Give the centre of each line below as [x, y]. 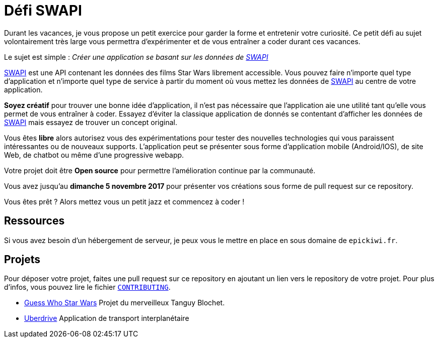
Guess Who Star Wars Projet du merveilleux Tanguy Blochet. [125, 303]
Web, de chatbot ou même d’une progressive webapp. [94, 155]
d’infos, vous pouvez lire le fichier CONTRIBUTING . [87, 287]
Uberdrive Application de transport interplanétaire [107, 318]
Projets [22, 260]
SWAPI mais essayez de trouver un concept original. [91, 122]
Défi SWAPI [43, 11]
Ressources [34, 221]
